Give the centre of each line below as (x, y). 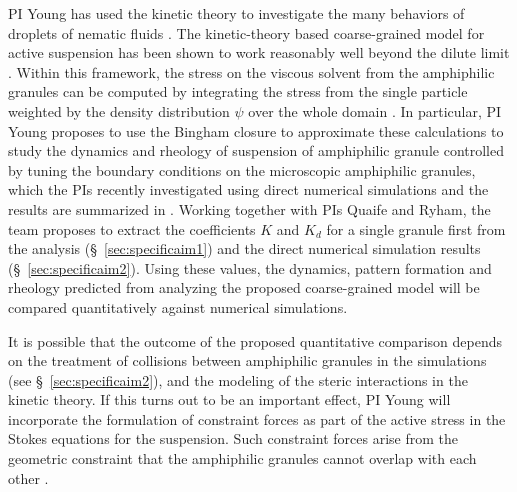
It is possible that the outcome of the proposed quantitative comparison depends (255, 340)
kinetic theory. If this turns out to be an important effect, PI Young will (229, 399)
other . (28, 477)
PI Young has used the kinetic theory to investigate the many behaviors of (236, 13)
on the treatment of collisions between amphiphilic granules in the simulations (247, 360)
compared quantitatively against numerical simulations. (178, 306)
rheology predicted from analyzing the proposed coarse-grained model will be (244, 287)
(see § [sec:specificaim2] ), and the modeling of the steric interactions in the (238, 379)
